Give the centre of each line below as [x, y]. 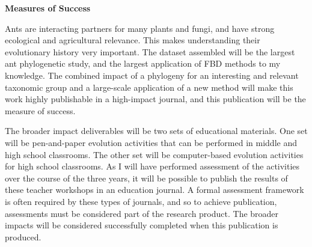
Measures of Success [48, 8]
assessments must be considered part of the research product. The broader [142, 213]
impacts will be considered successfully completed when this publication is [142, 225]
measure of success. [40, 110]
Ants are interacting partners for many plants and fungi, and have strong [140, 28]
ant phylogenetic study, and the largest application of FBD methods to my [143, 63]
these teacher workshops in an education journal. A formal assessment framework [154, 190]
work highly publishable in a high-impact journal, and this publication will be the [155, 99]
